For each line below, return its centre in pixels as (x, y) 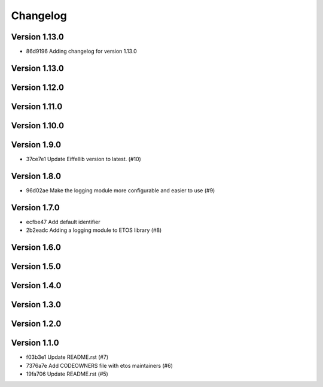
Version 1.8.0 (36, 176)
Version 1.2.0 (36, 324)
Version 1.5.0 (36, 267)
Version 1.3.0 (36, 305)
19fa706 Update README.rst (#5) (67, 374)
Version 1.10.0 (38, 126)
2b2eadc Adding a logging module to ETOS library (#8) (94, 230)
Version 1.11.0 (37, 106)
